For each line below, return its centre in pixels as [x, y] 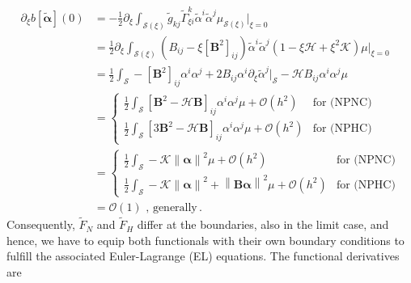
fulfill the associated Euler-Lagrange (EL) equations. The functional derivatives [203, 256]
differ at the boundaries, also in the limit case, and [263, 224]
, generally [172, 207]
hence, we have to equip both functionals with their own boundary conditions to [205, 240]
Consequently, [41, 224]
